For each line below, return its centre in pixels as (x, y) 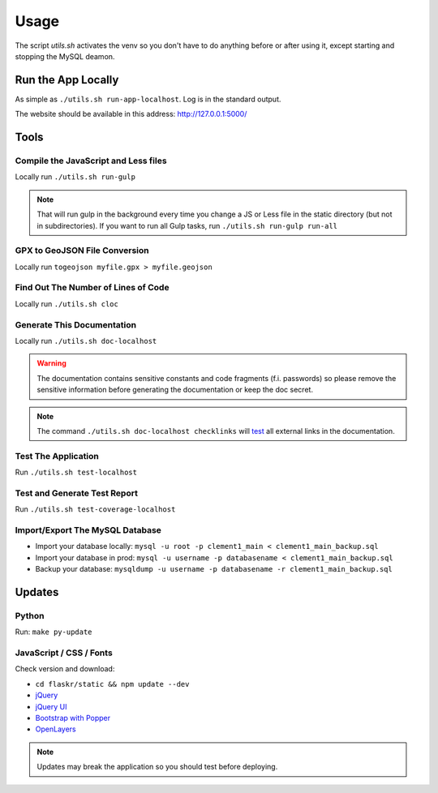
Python (30, 615)
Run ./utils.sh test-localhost (76, 472)
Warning (52, 363)
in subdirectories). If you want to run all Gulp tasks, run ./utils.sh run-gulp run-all (187, 225)
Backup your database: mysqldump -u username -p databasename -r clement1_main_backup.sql (214, 569)
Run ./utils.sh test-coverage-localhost (95, 509)
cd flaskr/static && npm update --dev (112, 684)
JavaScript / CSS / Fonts (64, 653)
